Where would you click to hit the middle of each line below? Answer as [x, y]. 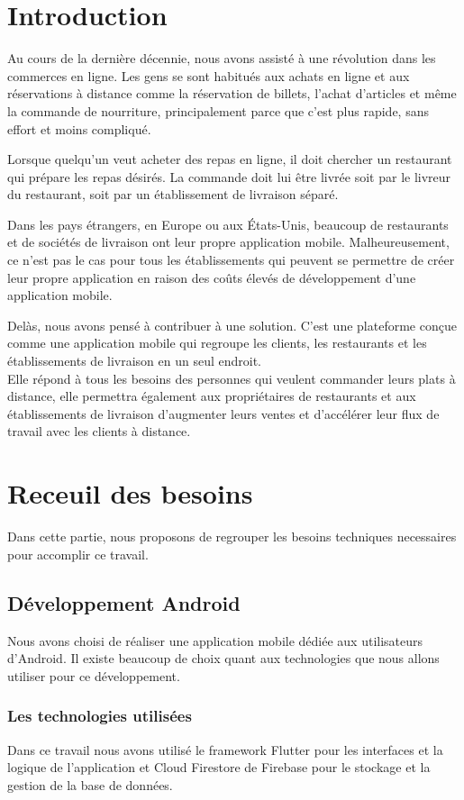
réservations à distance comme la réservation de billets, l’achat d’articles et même [232, 93]
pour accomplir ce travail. [78, 554]
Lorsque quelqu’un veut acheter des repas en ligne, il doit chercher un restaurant [230, 159]
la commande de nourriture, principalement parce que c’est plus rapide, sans [218, 110]
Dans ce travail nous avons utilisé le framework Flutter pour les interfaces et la [225, 749]
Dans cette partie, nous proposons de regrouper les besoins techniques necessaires [232, 536]
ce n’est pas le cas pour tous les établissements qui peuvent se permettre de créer [231, 260]
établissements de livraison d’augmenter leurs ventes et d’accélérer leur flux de [223, 413]
